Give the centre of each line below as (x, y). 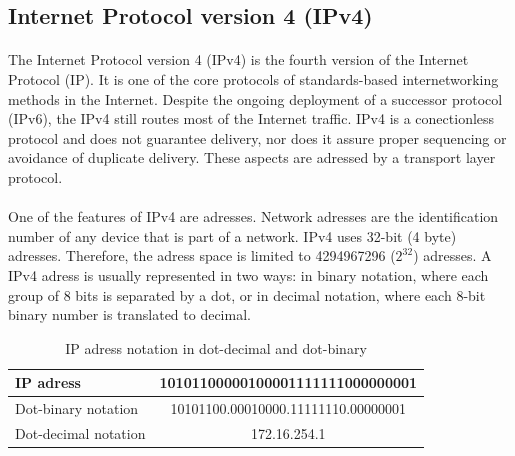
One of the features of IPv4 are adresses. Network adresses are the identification (253, 216)
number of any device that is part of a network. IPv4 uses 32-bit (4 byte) (232, 235)
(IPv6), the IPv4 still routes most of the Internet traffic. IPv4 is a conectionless (251, 118)
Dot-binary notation (77, 408)
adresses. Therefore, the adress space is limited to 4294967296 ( (202, 255)
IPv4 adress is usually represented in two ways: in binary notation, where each (248, 274)
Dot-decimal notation (80, 432)
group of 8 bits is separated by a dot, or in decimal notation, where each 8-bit (247, 294)
